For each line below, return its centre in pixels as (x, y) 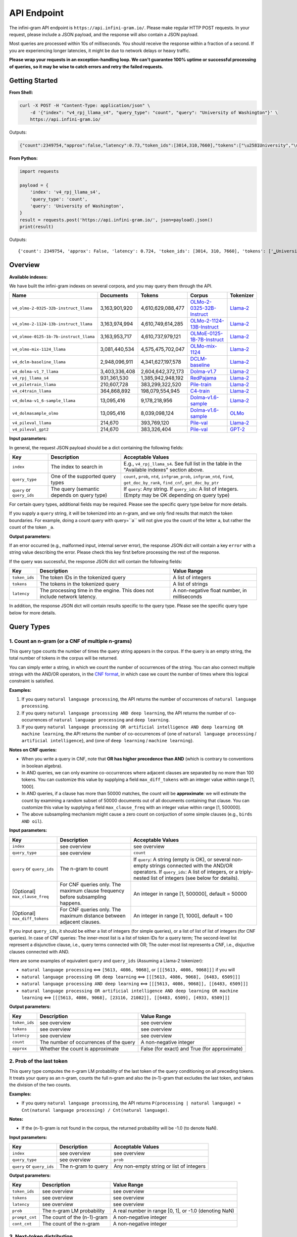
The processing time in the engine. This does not (97, 590)
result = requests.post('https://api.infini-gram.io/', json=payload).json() (116, 220)
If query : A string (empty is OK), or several (182, 859)
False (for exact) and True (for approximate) (192, 1048)
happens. (71, 903)
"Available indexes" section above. (164, 470)
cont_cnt (22, 1224)
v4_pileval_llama (32, 423)
